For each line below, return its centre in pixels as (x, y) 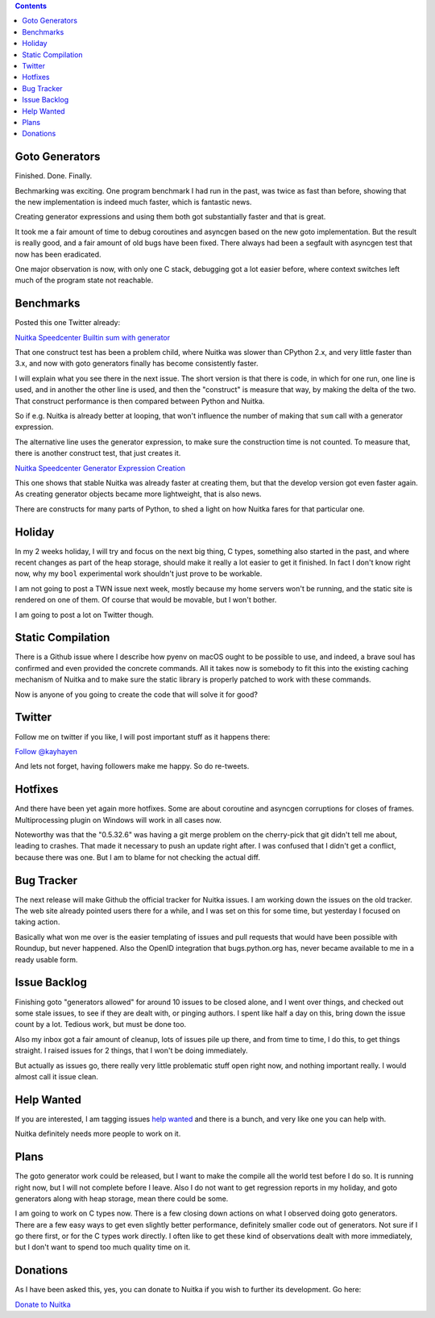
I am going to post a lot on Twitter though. (85, 615)
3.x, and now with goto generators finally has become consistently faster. (137, 364)
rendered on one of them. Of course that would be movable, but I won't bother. (146, 600)
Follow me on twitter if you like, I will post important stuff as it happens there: (143, 736)
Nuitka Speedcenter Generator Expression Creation (100, 468)
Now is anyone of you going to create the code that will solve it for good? (136, 694)
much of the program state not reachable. (84, 280)
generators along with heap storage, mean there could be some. (122, 1199)
